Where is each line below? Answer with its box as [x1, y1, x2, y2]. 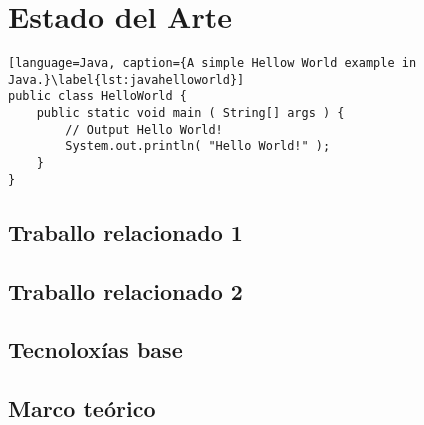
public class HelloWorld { [8, 89, 187, 104]
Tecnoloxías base [8, 334, 183, 365]
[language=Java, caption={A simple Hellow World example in [8, 56, 417, 71]
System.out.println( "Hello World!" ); [65, 139, 331, 154]
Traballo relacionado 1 [8, 216, 243, 247]
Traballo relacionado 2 [8, 275, 243, 306]
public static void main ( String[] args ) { [36, 106, 345, 121]
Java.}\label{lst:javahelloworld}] [8, 72, 245, 87]
